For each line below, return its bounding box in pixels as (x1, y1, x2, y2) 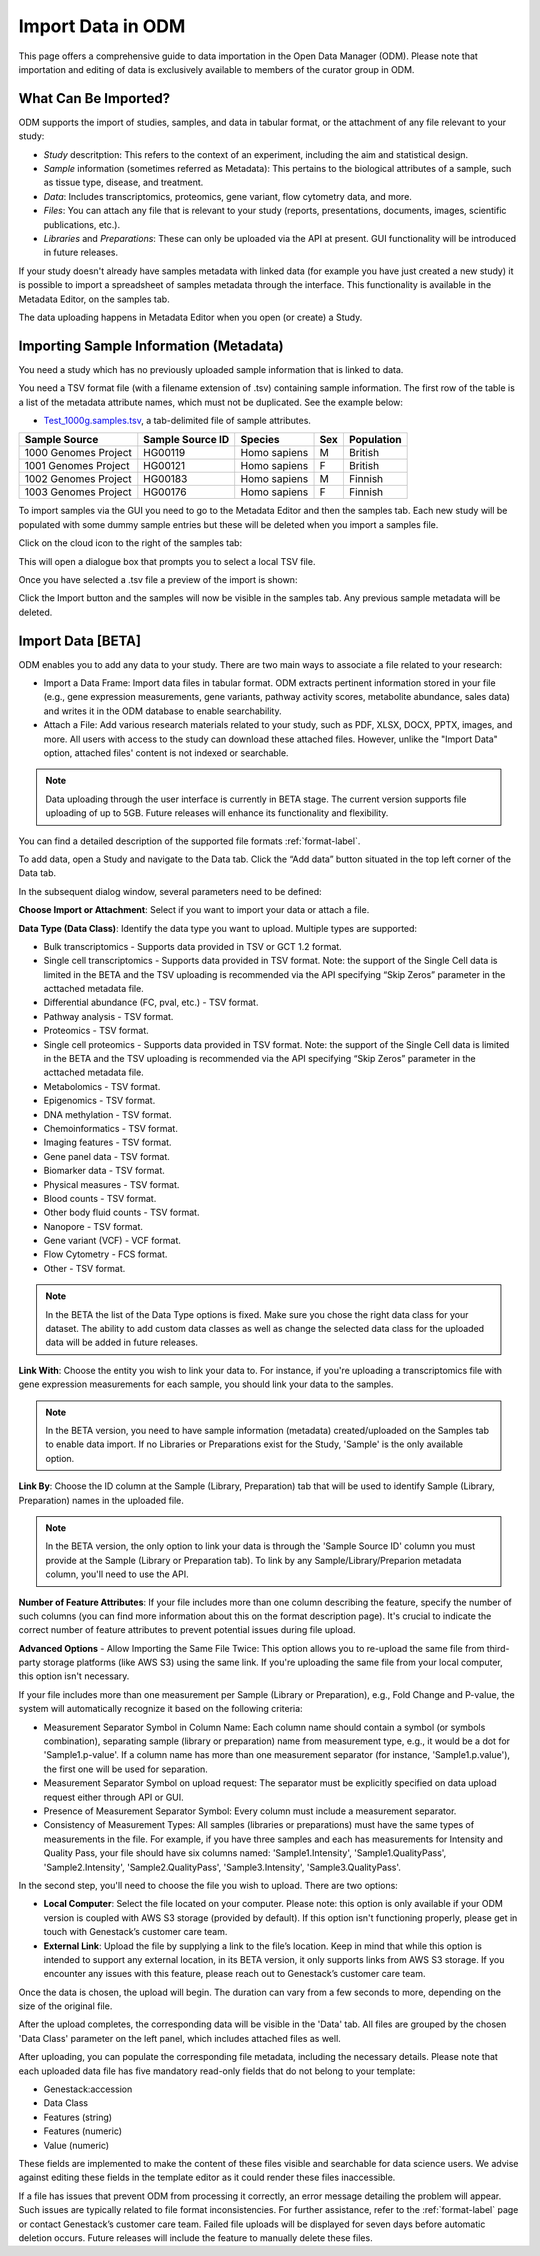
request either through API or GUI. (43, 1791, 184, 1803)
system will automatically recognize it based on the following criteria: (18, 1703, 304, 1715)
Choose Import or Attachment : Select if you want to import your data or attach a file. (18, 904, 370, 916)
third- (486, 1642, 510, 1654)
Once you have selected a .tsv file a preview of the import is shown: (18, 573, 298, 585)
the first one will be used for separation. (43, 1763, 209, 1775)
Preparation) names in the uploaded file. (18, 1494, 185, 1506)
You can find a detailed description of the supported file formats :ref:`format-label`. (18, 835, 361, 847)
